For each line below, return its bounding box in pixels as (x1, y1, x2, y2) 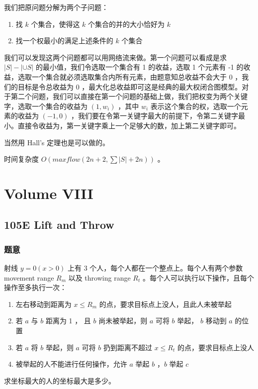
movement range (4, 272, 54, 283)
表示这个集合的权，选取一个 (150, 100, 241, 111)
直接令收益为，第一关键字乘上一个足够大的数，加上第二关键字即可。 (17, 120, 241, 130)
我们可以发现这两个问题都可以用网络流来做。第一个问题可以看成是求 (4, 52, 227, 62)
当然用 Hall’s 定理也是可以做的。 (4, 137, 110, 147)
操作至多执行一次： (4, 282, 67, 292)
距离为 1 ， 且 (45, 315, 91, 326)
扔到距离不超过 (103, 342, 152, 352)
